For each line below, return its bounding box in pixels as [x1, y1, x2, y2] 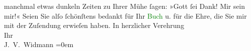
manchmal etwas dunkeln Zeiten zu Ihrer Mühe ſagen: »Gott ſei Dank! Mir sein [4, 1, 245, 11]
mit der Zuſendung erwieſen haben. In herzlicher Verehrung [4, 20, 184, 30]
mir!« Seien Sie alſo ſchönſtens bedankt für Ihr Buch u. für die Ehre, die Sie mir [4, 10, 247, 21]
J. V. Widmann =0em [4, 39, 74, 50]
